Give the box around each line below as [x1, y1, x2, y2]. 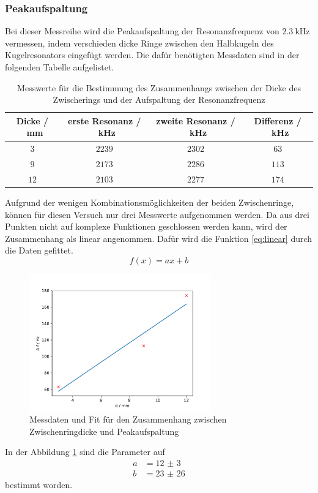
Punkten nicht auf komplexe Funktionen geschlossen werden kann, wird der [5, 220, 287, 233]
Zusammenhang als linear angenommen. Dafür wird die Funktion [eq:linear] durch [5, 231, 312, 244]
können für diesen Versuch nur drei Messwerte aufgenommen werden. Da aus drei [5, 208, 309, 220]
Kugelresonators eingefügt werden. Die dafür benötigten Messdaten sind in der [5, 48, 300, 61]
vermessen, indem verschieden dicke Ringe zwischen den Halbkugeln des [5, 36, 274, 49]
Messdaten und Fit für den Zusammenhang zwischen [29, 413, 227, 426]
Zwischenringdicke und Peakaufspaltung [29, 424, 179, 437]
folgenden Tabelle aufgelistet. [5, 61, 114, 73]
